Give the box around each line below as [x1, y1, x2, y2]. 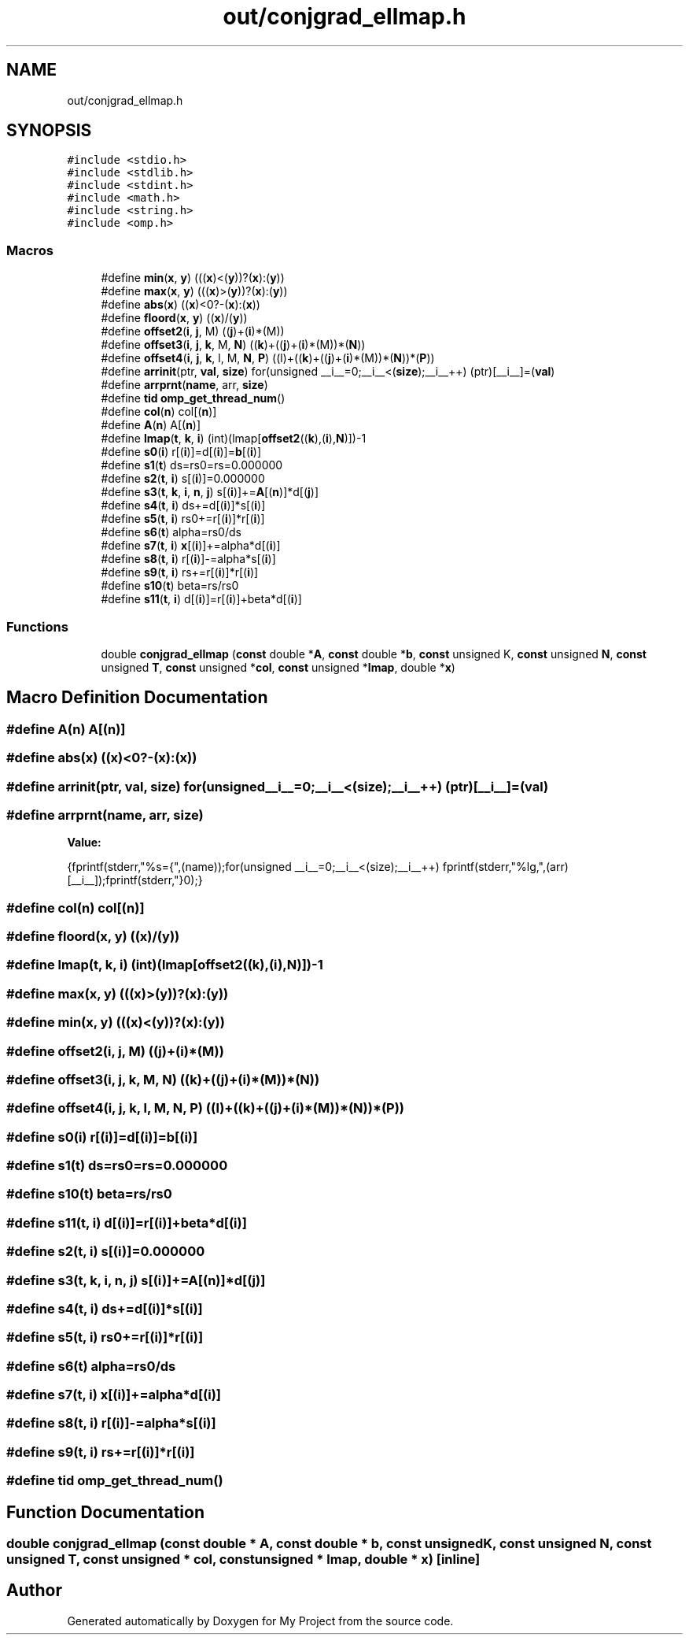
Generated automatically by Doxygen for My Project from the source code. [67, 1613, 454, 1628]
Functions [6, 618, 68, 635]
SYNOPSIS [6, 120, 92, 141]
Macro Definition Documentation [6, 687, 268, 708]
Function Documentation [6, 1502, 204, 1522]
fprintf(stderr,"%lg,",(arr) [442, 860, 569, 874]
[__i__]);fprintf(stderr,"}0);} [67, 873, 203, 887]
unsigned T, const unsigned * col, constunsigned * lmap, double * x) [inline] [6, 1551, 481, 1567]
